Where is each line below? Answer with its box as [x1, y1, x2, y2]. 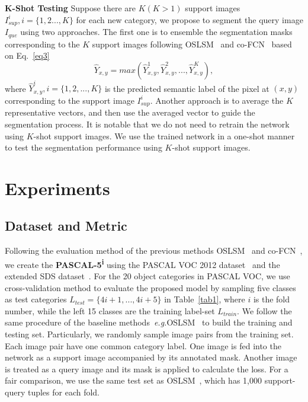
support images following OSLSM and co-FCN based [92, 37, 292, 50]
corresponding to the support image [5, 94, 134, 106]
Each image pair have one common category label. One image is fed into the [5, 339, 281, 352]
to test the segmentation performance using [5, 141, 162, 154]
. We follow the [237, 304, 292, 317]
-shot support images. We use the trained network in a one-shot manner [33, 129, 295, 142]
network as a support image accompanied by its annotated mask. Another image [5, 351, 297, 363]
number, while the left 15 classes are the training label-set [5, 304, 215, 317]
